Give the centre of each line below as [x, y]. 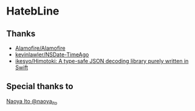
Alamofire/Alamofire [40, 48]
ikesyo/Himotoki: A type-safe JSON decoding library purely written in [102, 61]
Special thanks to [40, 86]
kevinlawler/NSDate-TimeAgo [52, 55]
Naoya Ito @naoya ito [32, 102]
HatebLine [33, 11]
